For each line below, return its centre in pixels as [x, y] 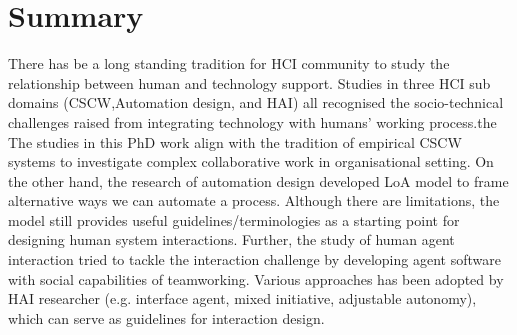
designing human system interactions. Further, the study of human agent [231, 239]
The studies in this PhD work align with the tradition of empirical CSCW [235, 141]
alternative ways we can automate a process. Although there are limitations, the [254, 200]
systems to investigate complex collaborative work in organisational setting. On [251, 161]
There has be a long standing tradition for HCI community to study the [229, 63]
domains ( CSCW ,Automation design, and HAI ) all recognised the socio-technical [256, 102]
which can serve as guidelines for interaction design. [166, 317]
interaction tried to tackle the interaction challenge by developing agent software [254, 259]
